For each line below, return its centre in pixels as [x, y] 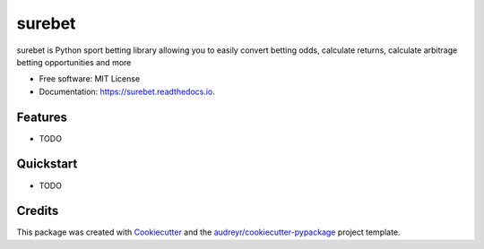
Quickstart [47, 164]
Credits [38, 211]
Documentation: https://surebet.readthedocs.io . [127, 91]
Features [42, 117]
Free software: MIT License [90, 79]
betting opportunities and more [74, 62]
